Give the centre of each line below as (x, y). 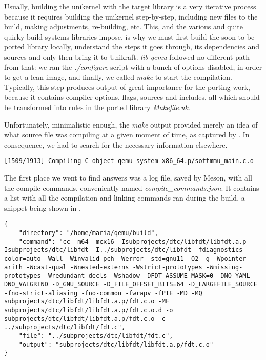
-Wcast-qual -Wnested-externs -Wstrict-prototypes (114, 267)
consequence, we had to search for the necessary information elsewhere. (116, 144)
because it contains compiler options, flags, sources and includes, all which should (132, 97)
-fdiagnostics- (221, 250)
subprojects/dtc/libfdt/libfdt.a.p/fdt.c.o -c (85, 319)
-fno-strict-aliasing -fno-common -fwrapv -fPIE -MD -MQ (103, 293)
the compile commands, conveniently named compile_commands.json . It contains (132, 187)
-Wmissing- (224, 267)
